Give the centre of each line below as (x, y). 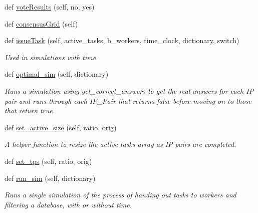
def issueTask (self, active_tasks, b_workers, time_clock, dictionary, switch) (122, 40)
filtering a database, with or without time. (68, 204)
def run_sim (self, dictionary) (50, 178)
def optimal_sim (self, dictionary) (57, 74)
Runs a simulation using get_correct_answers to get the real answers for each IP (129, 90)
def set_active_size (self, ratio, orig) (61, 127)
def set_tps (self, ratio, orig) (48, 161)
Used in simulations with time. (51, 57)
